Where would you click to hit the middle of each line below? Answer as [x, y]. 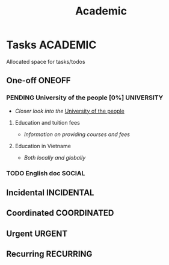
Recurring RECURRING [49, 254]
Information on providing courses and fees [77, 134]
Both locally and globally [55, 157]
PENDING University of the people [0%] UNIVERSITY [85, 98]
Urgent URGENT [37, 233]
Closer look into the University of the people [69, 111]
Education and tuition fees [47, 122]
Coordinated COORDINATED [60, 213]
